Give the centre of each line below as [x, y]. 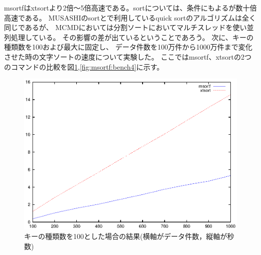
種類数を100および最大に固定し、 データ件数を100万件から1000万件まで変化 [128, 47]
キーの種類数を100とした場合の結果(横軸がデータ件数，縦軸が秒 [129, 236]
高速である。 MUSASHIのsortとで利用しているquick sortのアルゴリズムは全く [130, 17]
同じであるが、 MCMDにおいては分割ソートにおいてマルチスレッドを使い [125, 27]
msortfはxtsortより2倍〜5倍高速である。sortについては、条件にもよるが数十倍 [130, 8]
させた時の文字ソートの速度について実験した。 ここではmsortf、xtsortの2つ [128, 56]
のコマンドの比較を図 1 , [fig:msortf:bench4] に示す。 [84, 66]
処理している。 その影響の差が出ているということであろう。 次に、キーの [132, 37]
